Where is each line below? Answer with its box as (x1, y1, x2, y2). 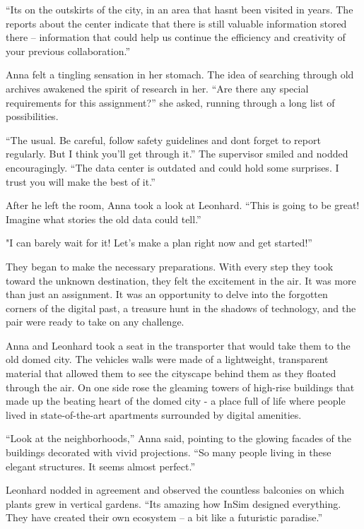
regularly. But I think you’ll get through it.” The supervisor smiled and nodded (6, 146, 348, 161)
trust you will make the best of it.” (6, 174, 155, 189)
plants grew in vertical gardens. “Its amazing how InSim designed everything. (6, 496, 341, 511)
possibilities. (6, 109, 59, 124)
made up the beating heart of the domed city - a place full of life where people (6, 393, 346, 408)
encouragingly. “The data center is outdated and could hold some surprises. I (6, 160, 339, 174)
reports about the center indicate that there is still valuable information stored (6, 16, 347, 30)
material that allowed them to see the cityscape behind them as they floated (6, 366, 336, 381)
